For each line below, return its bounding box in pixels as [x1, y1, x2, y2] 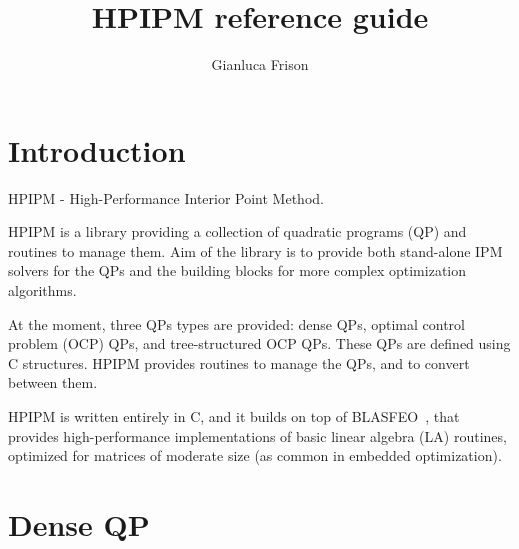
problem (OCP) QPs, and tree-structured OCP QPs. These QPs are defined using [8, 333, 511, 354]
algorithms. [8, 280, 77, 301]
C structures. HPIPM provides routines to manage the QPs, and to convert [8, 352, 470, 373]
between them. [8, 372, 98, 393]
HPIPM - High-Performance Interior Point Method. [8, 187, 324, 208]
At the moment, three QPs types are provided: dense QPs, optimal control [8, 313, 466, 334]
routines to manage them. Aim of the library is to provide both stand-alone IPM [8, 240, 503, 261]
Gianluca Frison [211, 54, 309, 75]
